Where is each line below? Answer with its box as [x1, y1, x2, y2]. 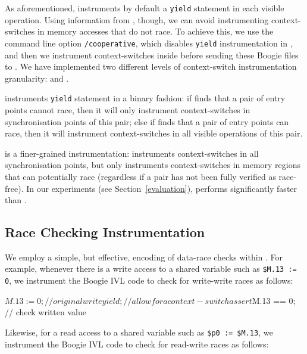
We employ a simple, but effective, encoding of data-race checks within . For [5, 250, 283, 263]
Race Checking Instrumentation [5, 223, 205, 241]
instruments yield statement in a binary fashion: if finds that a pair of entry [5, 92, 286, 104]
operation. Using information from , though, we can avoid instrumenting [5, 13, 269, 26]
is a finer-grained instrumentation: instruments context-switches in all [5, 147, 259, 159]
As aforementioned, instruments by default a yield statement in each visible [5, 2, 284, 14]
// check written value [5, 306, 86, 318]
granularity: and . [5, 72, 69, 84]
